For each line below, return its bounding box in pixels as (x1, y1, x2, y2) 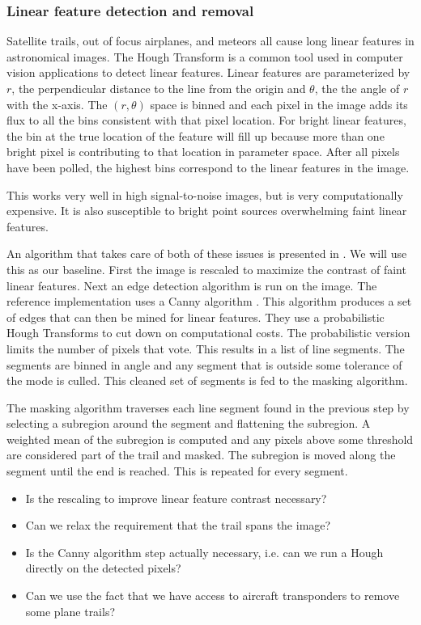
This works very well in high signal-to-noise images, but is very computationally (6, 186, 403, 203)
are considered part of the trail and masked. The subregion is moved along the (6, 446, 396, 463)
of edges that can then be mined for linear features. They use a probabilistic (6, 308, 385, 325)
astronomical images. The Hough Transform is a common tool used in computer (6, 48, 403, 65)
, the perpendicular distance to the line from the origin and (11, 80, 306, 96)
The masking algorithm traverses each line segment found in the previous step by (6, 399, 410, 416)
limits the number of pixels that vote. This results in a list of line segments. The (6, 340, 405, 357)
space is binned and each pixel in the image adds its (150, 95, 408, 112)
